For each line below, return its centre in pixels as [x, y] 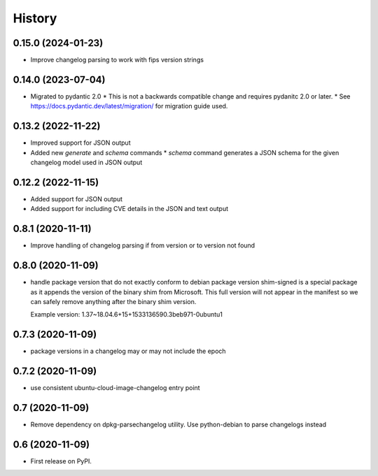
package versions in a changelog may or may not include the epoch [128, 351]
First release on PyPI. [61, 461]
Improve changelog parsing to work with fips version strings [117, 60]
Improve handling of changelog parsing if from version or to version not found [143, 245]
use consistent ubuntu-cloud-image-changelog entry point [115, 388]
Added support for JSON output [76, 199]
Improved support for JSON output [80, 143]
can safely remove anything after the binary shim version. [113, 301]
